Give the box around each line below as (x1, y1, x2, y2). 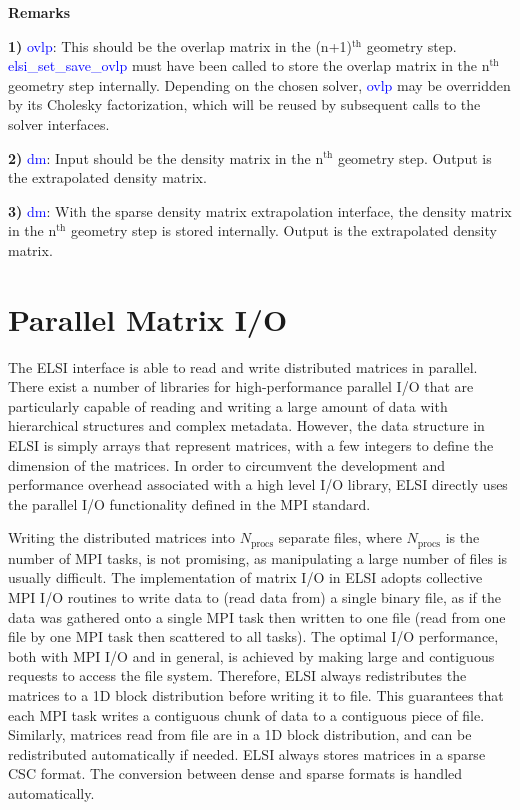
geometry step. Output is (337, 147, 492, 168)
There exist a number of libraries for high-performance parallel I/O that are (8, 376, 474, 397)
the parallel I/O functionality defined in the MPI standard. (8, 493, 371, 514)
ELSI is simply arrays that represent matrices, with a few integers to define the (8, 435, 494, 456)
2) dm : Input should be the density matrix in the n (8, 147, 324, 168)
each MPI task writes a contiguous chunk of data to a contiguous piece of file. (8, 704, 485, 725)
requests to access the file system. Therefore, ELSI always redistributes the (8, 665, 467, 686)
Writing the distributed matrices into (8, 527, 236, 548)
